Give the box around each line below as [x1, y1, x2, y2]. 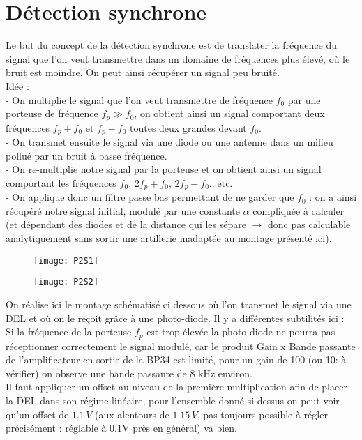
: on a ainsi [309, 190, 357, 204]
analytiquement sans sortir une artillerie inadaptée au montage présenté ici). [6, 231, 332, 245]
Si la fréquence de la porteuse [6, 324, 132, 339]
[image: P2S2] [33, 277, 99, 287]
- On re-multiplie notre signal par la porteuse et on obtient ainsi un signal [6, 162, 322, 176]
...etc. [209, 175, 233, 190]
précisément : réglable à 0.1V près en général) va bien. [6, 420, 237, 435]
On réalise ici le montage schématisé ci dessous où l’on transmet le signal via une [6, 296, 352, 311]
